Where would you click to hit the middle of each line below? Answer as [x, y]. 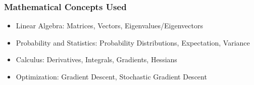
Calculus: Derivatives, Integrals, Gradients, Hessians [96, 59]
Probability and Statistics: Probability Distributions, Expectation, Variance [133, 42]
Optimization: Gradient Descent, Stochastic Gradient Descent [111, 76]
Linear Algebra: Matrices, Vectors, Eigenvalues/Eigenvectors [109, 26]
